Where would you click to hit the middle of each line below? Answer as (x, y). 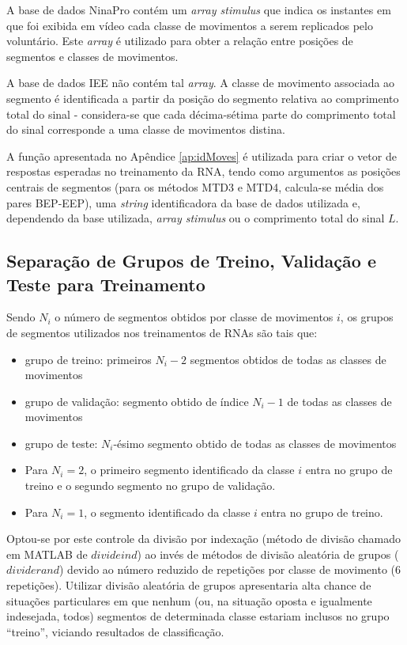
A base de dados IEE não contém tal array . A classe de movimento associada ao (201, 83)
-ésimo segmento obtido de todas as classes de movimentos (255, 443)
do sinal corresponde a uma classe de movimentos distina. (146, 129)
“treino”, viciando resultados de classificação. (115, 631)
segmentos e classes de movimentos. (92, 56)
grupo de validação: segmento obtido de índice (137, 401)
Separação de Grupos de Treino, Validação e (192, 261)
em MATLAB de (47, 554)
